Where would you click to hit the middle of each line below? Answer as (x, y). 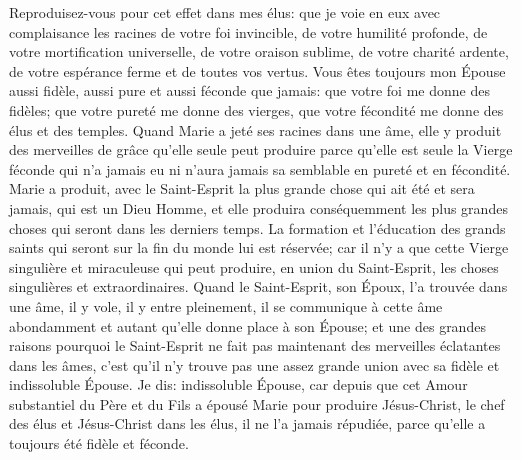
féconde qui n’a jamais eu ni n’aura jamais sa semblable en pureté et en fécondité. (260, 168)
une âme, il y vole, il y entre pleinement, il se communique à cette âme (226, 305)
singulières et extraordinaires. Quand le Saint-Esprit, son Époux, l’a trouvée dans (258, 286)
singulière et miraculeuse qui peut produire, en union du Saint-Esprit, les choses (254, 266)
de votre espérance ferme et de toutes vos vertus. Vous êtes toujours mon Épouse (257, 70)
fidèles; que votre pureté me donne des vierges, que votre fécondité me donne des (256, 109)
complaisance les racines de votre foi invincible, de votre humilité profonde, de (248, 31)
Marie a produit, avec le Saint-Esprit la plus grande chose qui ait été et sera (242, 188)
